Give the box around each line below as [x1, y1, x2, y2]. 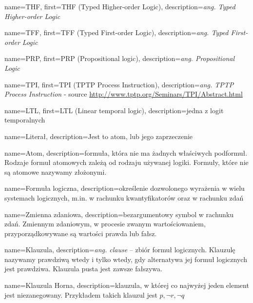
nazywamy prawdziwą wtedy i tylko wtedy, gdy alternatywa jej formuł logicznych [4, 254, 247, 264]
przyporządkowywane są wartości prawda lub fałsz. [4, 228, 157, 238]
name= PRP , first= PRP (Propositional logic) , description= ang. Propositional [4, 53, 235, 63]
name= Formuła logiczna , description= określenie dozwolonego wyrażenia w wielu [4, 183, 245, 193]
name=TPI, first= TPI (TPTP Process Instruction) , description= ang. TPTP [4, 79, 234, 89]
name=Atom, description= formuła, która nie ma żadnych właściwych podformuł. [4, 147, 248, 158]
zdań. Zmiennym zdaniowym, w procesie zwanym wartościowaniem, [4, 219, 206, 229]
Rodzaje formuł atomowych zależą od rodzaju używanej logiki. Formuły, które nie [4, 157, 249, 167]
